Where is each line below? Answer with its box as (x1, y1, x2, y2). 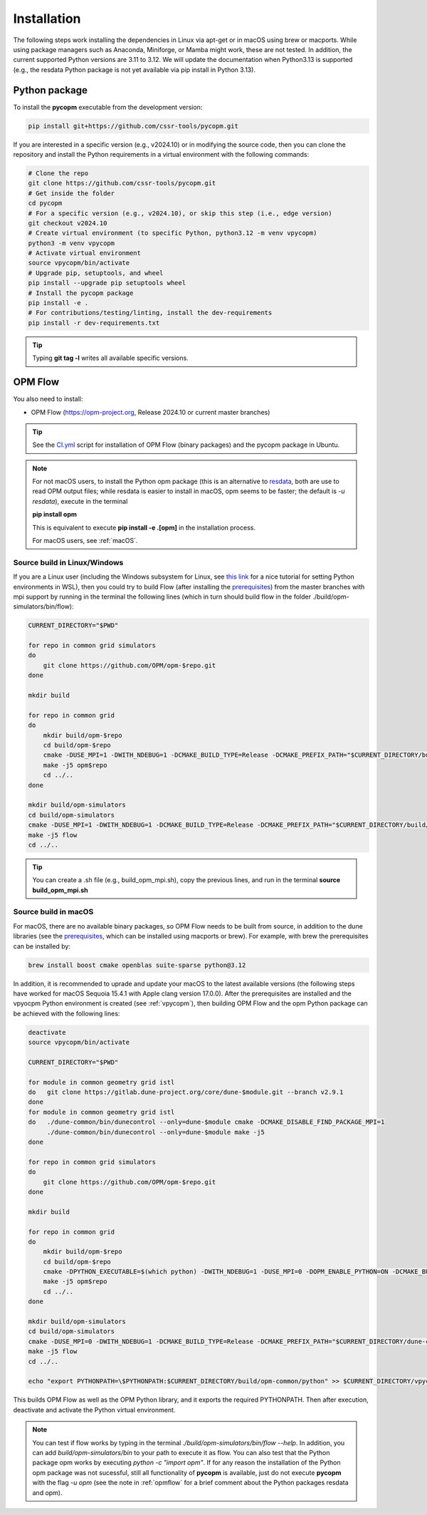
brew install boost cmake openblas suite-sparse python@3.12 (28, 961, 246, 969)
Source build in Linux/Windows (13, 557, 124, 567)
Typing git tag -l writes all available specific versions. (32, 353, 189, 363)
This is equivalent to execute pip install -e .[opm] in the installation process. (32, 523, 256, 532)
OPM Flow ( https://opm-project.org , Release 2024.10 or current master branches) (31, 408, 270, 416)
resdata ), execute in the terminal (32, 497, 128, 505)
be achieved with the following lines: (13, 1009, 120, 1018)
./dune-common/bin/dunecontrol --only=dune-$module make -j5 (46, 1128, 265, 1136)
